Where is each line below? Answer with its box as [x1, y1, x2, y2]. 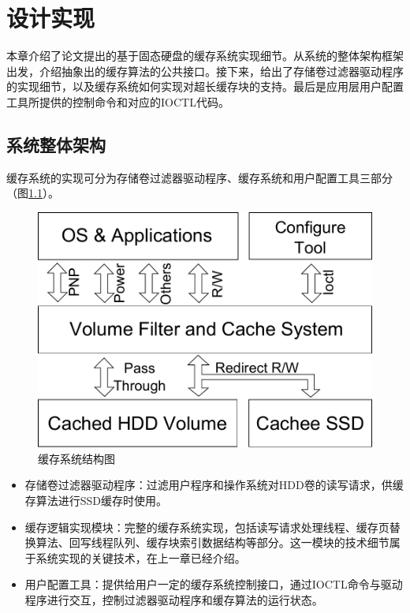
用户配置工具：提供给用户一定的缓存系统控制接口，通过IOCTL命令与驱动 [24, 576, 403, 592]
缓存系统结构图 [38, 450, 115, 466]
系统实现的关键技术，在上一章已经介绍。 [35, 549, 246, 566]
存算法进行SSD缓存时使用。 [24, 492, 168, 509]
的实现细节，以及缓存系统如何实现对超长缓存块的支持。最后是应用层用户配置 [6, 78, 404, 95]
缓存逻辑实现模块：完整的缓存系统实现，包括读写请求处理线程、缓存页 [24, 518, 389, 535]
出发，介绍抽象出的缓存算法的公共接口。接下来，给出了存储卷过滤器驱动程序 [6, 62, 404, 79]
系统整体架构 [6, 132, 106, 156]
